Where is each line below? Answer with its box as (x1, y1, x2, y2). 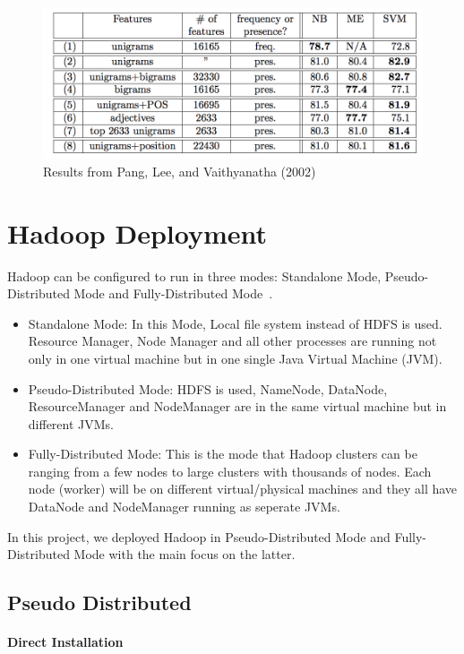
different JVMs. (28, 414, 114, 433)
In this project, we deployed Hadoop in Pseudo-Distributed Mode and (7, 527, 391, 546)
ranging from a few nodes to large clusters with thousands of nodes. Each (28, 461, 432, 480)
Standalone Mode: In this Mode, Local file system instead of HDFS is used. (28, 314, 443, 332)
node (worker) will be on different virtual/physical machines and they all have (28, 479, 458, 498)
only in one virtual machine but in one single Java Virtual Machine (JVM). (28, 349, 443, 367)
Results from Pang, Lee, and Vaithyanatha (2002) (43, 161, 316, 180)
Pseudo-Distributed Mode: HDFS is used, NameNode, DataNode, (28, 379, 388, 398)
